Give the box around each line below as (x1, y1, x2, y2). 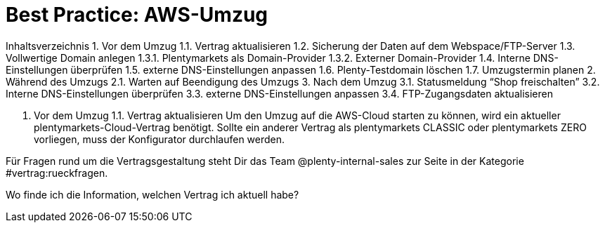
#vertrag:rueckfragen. (6, 166, 108, 179)
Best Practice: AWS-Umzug (6, 3, 268, 27)
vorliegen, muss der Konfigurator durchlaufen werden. (34, 133, 285, 145)
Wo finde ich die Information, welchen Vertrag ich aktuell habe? (6, 188, 299, 201)
